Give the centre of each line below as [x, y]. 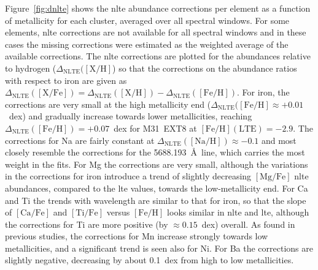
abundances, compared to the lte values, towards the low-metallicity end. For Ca [157, 188]
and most [279, 140]
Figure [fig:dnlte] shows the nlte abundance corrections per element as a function [158, 8]
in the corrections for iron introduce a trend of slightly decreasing [128, 176]
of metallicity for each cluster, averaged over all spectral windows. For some [147, 20]
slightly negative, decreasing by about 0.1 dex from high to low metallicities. [149, 260]
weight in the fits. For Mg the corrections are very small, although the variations [157, 164]
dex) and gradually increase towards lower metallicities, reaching [130, 116]
